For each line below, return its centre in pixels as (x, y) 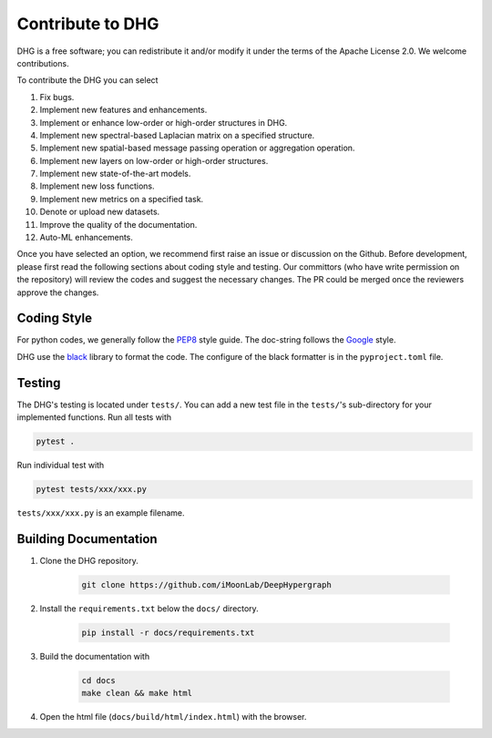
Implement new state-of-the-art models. (115, 174)
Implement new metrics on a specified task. (122, 199)
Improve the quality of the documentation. (118, 224)
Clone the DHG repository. (89, 561)
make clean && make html (137, 693)
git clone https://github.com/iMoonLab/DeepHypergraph (206, 584)
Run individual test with (61, 466)
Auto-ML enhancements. (87, 238)
